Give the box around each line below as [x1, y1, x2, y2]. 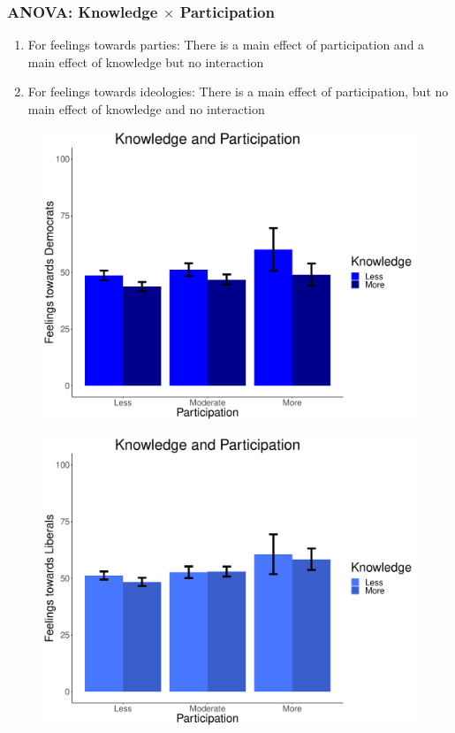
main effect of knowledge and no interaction [27, 100, 265, 118]
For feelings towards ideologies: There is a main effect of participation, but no [27, 82, 449, 101]
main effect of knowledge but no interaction [27, 52, 264, 71]
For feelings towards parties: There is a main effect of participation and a [27, 35, 425, 54]
